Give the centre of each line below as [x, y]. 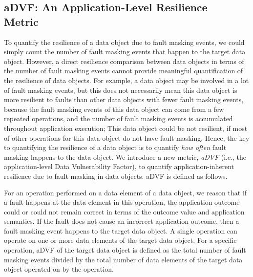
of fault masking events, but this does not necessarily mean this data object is [121, 90]
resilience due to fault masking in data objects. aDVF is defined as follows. [116, 176]
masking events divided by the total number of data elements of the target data [123, 259]
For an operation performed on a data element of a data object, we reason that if [126, 192]
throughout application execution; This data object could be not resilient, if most [126, 128]
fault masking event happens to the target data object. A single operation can [121, 230]
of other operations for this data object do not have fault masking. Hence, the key [127, 138]
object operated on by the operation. [59, 269]
